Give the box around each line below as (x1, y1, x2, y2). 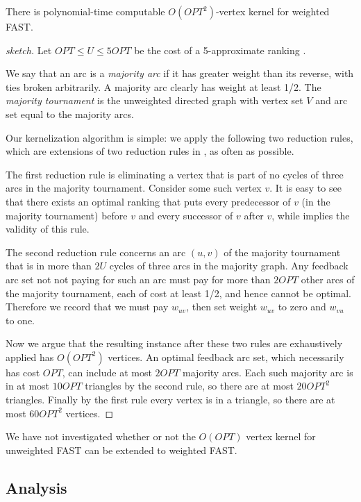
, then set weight (186, 299, 258, 314)
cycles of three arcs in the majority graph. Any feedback (109, 258, 349, 273)
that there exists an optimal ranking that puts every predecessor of (6, 194, 291, 208)
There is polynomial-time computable (6, 4, 165, 18)
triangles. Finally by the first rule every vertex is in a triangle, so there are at (6, 392, 335, 407)
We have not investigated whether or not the (6, 429, 196, 444)
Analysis (6, 476, 67, 498)
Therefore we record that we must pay (6, 299, 169, 314)
